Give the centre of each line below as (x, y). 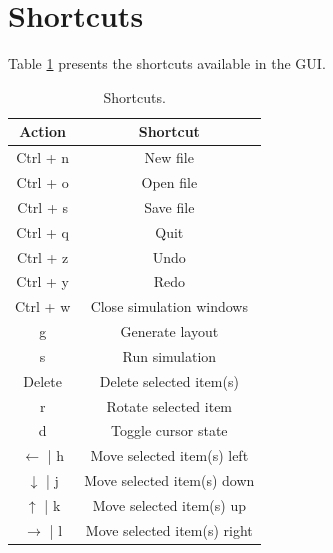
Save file (169, 206)
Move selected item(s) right (169, 529)
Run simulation (169, 355)
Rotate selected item (169, 405)
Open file (169, 182)
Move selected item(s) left (169, 455)
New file (169, 157)
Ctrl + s (42, 206)
